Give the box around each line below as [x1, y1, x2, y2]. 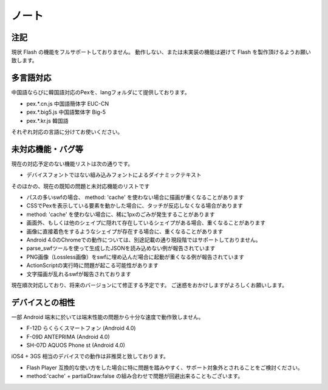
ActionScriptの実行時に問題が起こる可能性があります [26, 262, 159, 269]
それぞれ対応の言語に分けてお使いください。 [11, 128, 123, 135]
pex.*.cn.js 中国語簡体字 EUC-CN [26, 100, 109, 107]
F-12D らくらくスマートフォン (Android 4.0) [26, 324, 136, 332]
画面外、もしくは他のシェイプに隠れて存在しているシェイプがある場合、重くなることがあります [26, 219, 266, 226]
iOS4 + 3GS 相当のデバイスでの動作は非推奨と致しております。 [11, 353, 169, 360]
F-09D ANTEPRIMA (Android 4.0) [26, 333, 111, 340]
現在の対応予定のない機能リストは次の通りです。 [11, 160, 134, 167]
